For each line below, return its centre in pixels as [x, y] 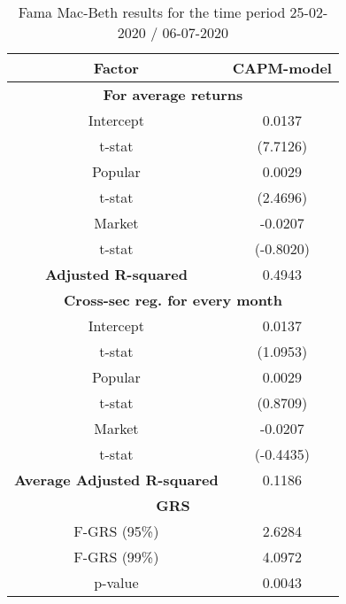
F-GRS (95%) [116, 531]
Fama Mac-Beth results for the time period [152, 12]
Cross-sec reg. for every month [173, 300]
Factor [116, 68]
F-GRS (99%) [116, 557]
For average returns [173, 94]
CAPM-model [282, 68]
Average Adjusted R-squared [116, 480]
